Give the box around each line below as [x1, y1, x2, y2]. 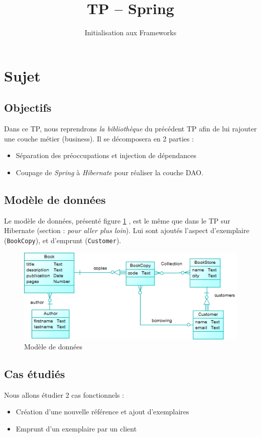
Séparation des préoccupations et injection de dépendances [16, 150, 197, 161]
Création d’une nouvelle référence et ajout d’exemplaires [16, 406, 189, 417]
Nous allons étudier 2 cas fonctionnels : [4, 389, 124, 400]
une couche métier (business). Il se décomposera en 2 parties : [4, 133, 194, 143]
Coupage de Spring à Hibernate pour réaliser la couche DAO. [16, 167, 204, 177]
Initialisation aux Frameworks [84, 27, 177, 38]
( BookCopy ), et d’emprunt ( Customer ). [4, 235, 121, 245]
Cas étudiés [4, 366, 65, 381]
